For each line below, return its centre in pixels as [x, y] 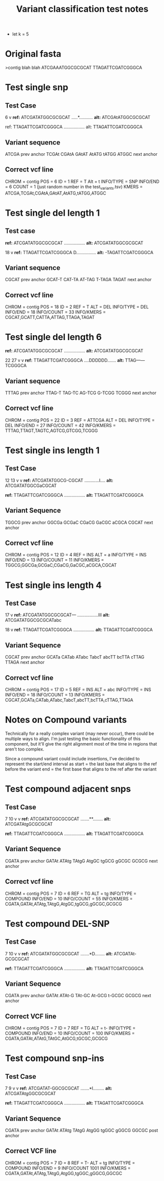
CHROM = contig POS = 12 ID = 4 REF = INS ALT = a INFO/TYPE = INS [76, 555]
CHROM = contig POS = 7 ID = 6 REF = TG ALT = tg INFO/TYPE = [71, 893]
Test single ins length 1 [52, 450]
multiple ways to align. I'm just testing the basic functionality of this [73, 739]
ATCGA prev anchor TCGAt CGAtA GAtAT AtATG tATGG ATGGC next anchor [81, 154]
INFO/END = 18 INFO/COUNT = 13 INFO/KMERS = [55, 694]
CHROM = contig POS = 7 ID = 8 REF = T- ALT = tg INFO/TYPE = [70, 1163]
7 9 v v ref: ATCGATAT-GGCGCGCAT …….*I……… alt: [59, 1088]
